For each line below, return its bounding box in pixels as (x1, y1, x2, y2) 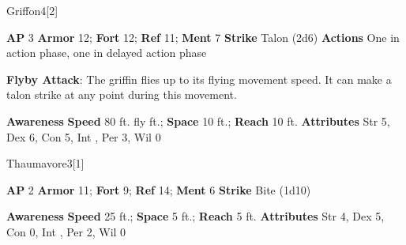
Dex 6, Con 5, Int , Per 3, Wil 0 (6, 128, 161, 145)
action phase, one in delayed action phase (6, 44, 207, 61)
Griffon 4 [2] (6, 2, 58, 18)
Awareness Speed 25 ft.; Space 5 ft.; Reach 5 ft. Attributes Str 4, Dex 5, (6, 208, 385, 224)
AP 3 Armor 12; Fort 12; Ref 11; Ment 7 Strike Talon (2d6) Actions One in (6, 28, 400, 45)
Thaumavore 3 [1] (6, 155, 85, 171)
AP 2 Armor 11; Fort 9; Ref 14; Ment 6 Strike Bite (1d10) (6, 181, 311, 198)
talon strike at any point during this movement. (6, 86, 237, 103)
